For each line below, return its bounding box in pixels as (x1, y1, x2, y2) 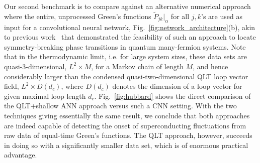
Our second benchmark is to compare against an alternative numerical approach (4, 1, 251, 11)
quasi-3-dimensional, (4, 61, 67, 71)
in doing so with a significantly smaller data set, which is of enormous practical (4, 139, 248, 150)
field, (4, 81, 19, 91)
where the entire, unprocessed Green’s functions (4, 11, 151, 21)
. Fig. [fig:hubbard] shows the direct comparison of (94, 90, 251, 101)
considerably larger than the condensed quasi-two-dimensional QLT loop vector (4, 71, 248, 81)
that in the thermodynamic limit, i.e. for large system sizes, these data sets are (4, 51, 247, 62)
